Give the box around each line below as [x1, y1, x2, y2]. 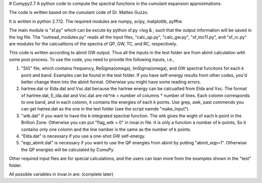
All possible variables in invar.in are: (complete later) [9, 171, 114, 177]
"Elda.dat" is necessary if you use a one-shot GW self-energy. [21, 133, 146, 139]
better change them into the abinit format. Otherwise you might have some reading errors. [21, 79, 201, 85]
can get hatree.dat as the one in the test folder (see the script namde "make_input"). [21, 106, 190, 112]
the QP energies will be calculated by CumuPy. [21, 147, 115, 152]
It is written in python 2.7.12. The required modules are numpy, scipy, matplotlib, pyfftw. [9, 18, 183, 24]
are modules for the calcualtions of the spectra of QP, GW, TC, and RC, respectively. [9, 41, 177, 46]
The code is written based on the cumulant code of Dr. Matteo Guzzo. [9, 10, 149, 15]
